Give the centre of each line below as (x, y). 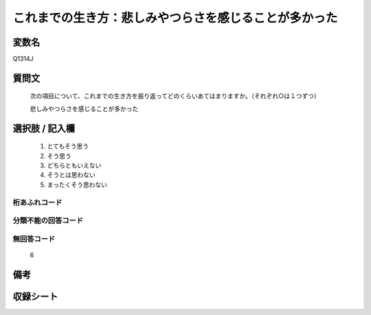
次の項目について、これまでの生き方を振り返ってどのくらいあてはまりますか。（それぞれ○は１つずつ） (175, 96)
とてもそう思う (68, 146)
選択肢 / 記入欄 (44, 128)
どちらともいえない (74, 165)
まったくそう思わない (77, 185)
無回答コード (34, 239)
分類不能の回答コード (48, 221)
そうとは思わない (71, 175)
